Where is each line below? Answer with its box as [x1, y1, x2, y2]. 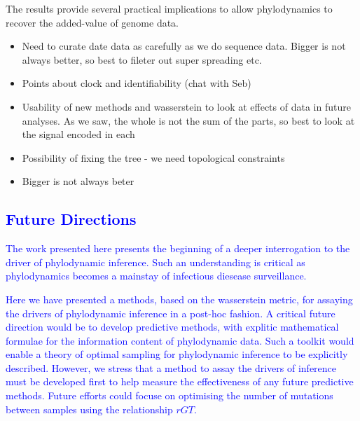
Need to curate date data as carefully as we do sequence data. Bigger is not [22, 39, 346, 53]
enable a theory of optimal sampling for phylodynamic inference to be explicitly [6, 347, 348, 361]
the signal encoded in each [22, 127, 135, 142]
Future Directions [6, 208, 137, 230]
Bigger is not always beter [22, 174, 134, 188]
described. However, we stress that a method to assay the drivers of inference [6, 360, 337, 375]
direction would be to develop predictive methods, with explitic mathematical [6, 319, 339, 334]
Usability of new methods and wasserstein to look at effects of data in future [22, 99, 351, 113]
